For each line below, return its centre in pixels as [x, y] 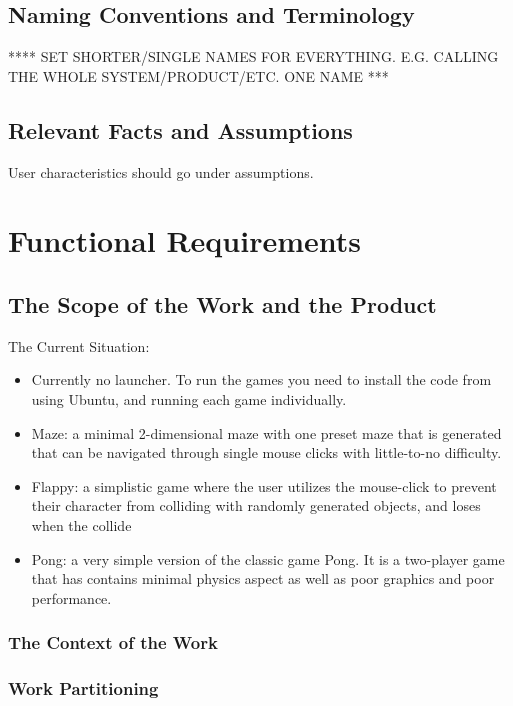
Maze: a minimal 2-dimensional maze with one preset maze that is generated [266, 432]
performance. [71, 597]
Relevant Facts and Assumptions [180, 129]
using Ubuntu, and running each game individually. [189, 398]
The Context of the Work [113, 642]
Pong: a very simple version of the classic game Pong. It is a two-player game [268, 558]
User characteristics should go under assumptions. [161, 171]
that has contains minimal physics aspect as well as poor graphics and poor [263, 578]
